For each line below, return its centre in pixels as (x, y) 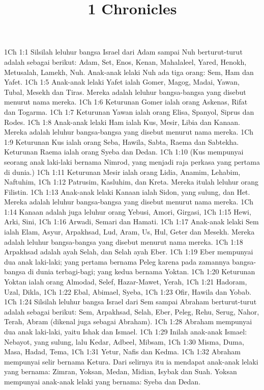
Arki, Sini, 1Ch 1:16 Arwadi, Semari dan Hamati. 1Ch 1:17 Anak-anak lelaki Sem (131, 222)
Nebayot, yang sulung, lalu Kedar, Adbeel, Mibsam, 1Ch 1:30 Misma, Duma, (124, 341)
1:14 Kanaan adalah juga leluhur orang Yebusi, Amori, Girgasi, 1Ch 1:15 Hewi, (128, 211)
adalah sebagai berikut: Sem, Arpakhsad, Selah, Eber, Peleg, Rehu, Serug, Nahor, (132, 311)
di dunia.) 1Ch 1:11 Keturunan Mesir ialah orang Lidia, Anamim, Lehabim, (122, 172)
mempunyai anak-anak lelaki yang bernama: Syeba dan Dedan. (102, 381)
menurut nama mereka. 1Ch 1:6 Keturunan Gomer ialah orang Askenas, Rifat (126, 102)
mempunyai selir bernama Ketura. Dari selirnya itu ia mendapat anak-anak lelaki (131, 361)
